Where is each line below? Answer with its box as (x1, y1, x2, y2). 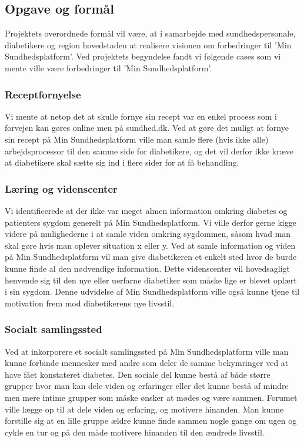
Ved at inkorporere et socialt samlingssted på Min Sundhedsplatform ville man (5, 345, 289, 357)
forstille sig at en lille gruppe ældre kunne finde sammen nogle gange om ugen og (5, 414, 297, 427)
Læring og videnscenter (5, 181, 118, 196)
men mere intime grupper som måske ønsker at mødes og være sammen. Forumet (5, 391, 298, 403)
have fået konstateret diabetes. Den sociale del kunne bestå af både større (5, 368, 270, 380)
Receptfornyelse (5, 87, 81, 101)
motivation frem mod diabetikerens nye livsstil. (5, 296, 175, 309)
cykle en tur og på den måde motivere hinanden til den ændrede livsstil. (5, 425, 265, 438)
